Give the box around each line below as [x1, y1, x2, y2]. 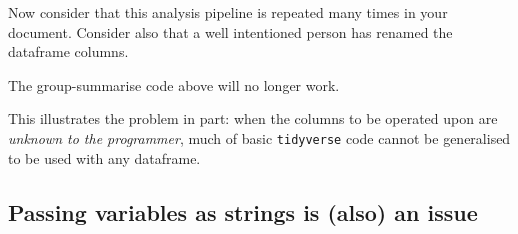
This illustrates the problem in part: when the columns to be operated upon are [8, 108, 498, 129]
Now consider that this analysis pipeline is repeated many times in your [8, 2, 448, 22]
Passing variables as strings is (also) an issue [8, 196, 478, 227]
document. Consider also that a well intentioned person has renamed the [8, 21, 453, 42]
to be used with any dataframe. [8, 147, 201, 168]
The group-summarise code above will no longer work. [8, 74, 340, 95]
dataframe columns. [8, 41, 129, 62]
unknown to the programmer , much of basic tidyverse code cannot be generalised [8, 127, 511, 148]
